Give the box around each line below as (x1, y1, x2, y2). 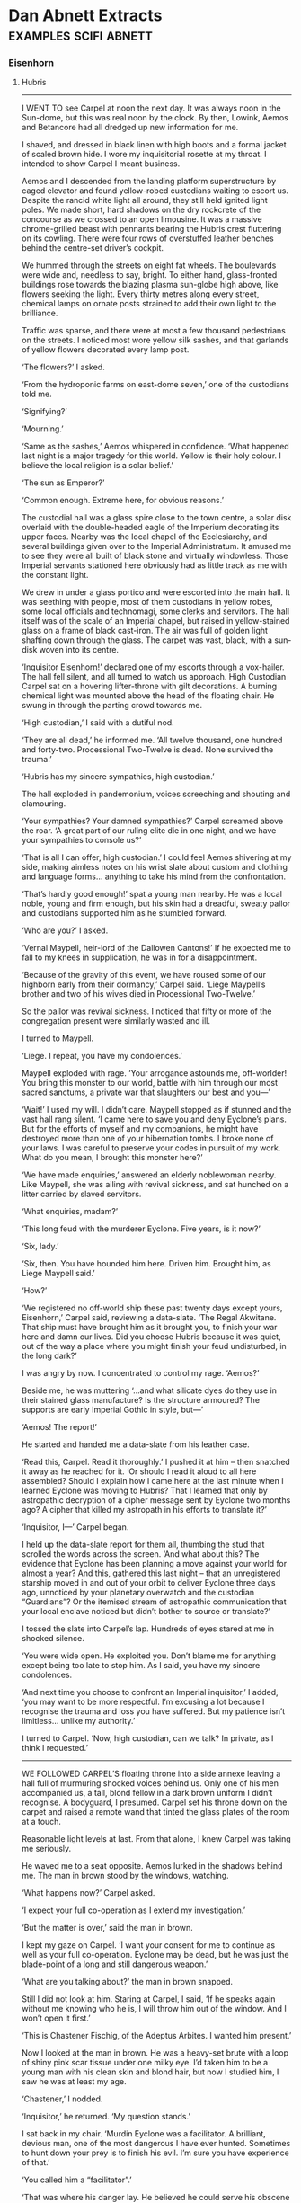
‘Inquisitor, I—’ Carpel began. (21, 1522, 129, 1532)
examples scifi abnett (8, 24, 154, 45)
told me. (21, 388, 52, 400)
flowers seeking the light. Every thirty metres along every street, (21, 289, 260, 299)
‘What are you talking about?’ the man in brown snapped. (21, 1976, 234, 1987)
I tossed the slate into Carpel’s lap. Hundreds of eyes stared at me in (21, 1623, 275, 1634)
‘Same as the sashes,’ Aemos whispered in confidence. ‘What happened (21, 441, 289, 452)
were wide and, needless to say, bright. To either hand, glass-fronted (21, 270, 278, 280)
